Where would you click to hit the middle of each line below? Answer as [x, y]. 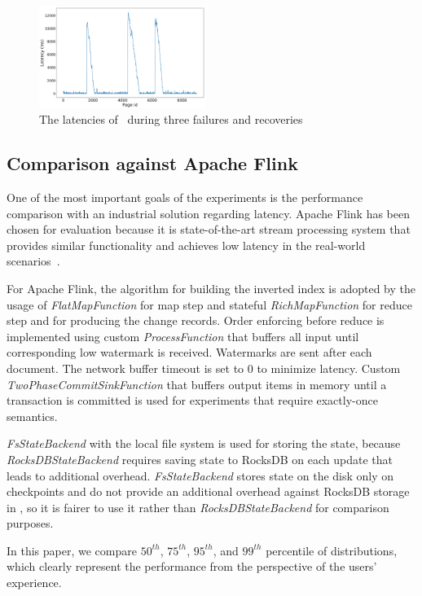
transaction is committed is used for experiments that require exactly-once [192, 400]
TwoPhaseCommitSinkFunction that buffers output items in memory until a [197, 384]
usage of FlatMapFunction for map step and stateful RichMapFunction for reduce [209, 304]
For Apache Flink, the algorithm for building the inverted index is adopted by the [211, 288]
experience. [34, 583]
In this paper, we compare [72, 550]
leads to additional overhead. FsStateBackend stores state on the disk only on [200, 475]
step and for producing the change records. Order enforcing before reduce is [196, 320]
